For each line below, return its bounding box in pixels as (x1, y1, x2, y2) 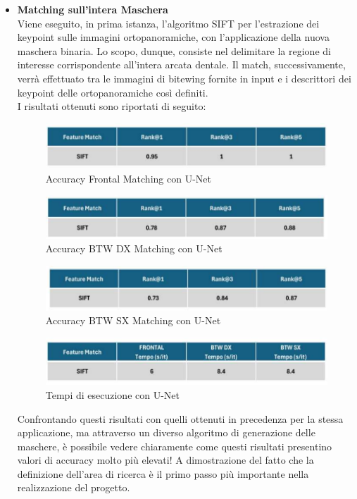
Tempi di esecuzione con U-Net (45, 387, 180, 402)
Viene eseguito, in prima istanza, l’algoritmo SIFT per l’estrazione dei (17, 16, 320, 30)
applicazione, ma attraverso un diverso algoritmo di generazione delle (17, 425, 315, 440)
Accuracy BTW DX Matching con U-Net (45, 241, 223, 256)
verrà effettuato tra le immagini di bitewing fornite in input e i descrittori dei (17, 70, 351, 85)
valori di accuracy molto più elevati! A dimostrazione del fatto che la (17, 452, 314, 467)
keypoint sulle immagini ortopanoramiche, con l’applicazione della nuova (17, 30, 330, 44)
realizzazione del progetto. (17, 480, 130, 495)
